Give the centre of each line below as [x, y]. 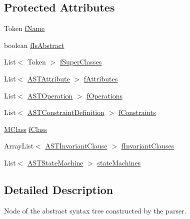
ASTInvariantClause [76, 146]
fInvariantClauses [148, 146]
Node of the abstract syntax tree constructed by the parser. [95, 210]
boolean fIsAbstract [34, 45]
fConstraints [137, 112]
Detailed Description [59, 189]
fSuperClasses [81, 62]
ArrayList [19, 146]
